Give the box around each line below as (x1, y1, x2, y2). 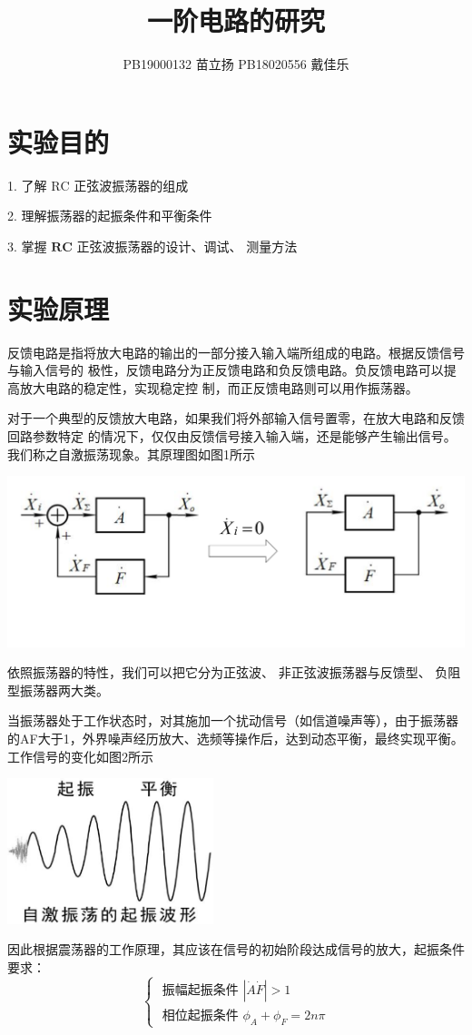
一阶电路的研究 (146, 2, 325, 39)
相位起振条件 (162, 1009, 239, 1022)
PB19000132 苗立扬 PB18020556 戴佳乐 (123, 54, 349, 74)
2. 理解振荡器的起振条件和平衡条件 (7, 206, 212, 225)
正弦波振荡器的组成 (74, 175, 189, 194)
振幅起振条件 (162, 983, 239, 997)
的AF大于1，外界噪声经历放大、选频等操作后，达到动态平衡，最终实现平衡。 (7, 729, 464, 747)
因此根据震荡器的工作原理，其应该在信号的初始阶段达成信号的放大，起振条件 (7, 940, 465, 959)
